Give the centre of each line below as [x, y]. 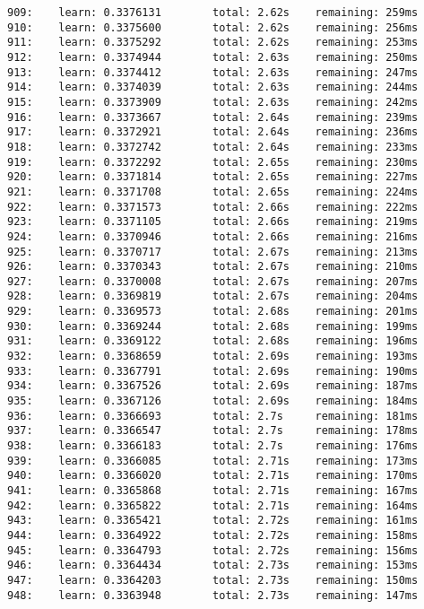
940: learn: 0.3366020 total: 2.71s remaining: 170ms [213, 476]
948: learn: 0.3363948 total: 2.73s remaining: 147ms [213, 595]
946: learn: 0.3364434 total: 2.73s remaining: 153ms [213, 565]
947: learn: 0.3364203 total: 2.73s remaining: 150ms [213, 580]
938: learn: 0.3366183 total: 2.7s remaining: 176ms [213, 446]
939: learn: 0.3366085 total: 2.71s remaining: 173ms [213, 461]
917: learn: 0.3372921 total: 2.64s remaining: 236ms [213, 132]
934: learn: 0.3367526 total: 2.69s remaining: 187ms [213, 386]
